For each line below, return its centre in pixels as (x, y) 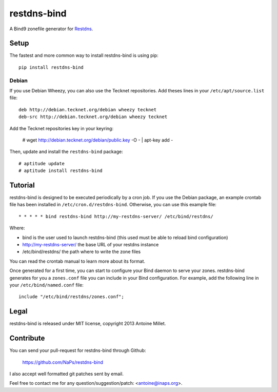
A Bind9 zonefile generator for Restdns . (51, 29)
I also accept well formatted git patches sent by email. (67, 374)
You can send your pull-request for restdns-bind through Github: (78, 350)
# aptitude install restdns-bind (61, 171)
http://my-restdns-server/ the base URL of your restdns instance (91, 244)
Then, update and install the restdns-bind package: (66, 152)
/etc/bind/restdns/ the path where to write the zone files (82, 252)
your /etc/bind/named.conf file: (47, 285)
